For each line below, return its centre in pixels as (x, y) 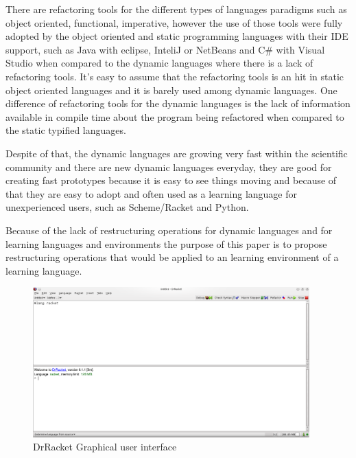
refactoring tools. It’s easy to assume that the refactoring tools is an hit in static (175, 76)
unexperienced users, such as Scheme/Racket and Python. (127, 207)
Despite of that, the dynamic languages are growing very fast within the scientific (177, 153)
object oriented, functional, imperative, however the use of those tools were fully (174, 22)
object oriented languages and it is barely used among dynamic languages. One (171, 90)
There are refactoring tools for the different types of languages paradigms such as (176, 9)
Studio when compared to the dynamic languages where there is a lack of (159, 63)
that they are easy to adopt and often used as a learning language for (152, 193)
